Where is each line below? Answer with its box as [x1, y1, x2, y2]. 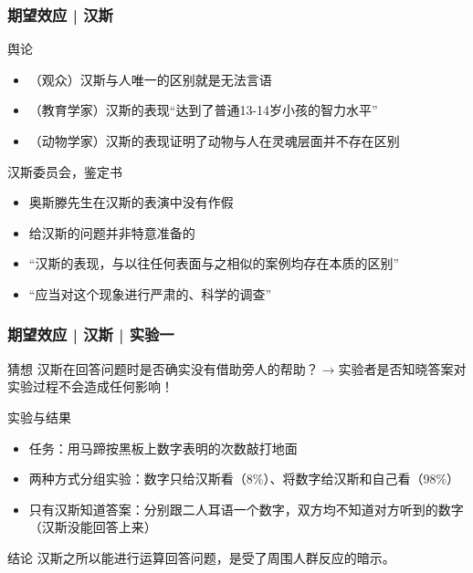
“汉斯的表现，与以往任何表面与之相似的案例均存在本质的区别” [28, 254, 400, 273]
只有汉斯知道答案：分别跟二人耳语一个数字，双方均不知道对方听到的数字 [28, 499, 464, 518]
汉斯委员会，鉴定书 [7, 161, 122, 181]
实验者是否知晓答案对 [338, 359, 467, 378]
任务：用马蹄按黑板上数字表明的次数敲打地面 [28, 438, 298, 457]
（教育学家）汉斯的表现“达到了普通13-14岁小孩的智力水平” [28, 100, 378, 120]
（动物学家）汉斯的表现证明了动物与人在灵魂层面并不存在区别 [28, 131, 400, 150]
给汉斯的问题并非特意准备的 [28, 223, 195, 242]
